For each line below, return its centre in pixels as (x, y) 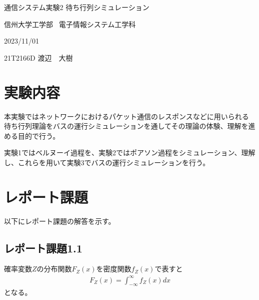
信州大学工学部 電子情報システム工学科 (70, 24)
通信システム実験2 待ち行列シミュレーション (77, 7)
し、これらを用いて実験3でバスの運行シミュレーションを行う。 (107, 162)
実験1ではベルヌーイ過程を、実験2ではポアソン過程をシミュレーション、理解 (130, 153)
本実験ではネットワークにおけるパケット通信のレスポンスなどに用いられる (126, 116)
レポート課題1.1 (43, 248)
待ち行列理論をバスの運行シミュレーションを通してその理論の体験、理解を (126, 126)
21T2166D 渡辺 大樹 (38, 57)
